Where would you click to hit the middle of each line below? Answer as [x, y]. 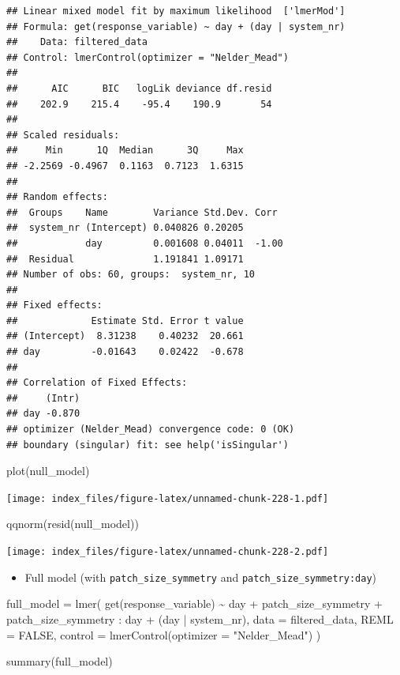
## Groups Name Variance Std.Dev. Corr [142, 212]
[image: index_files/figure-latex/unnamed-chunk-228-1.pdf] [168, 498]
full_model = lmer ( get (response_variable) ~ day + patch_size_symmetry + [194, 603]
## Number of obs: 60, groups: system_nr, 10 [131, 275]
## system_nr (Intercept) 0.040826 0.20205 [125, 228]
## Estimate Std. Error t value [125, 321]
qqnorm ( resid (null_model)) [73, 524]
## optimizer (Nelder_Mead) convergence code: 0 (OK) [151, 430]
